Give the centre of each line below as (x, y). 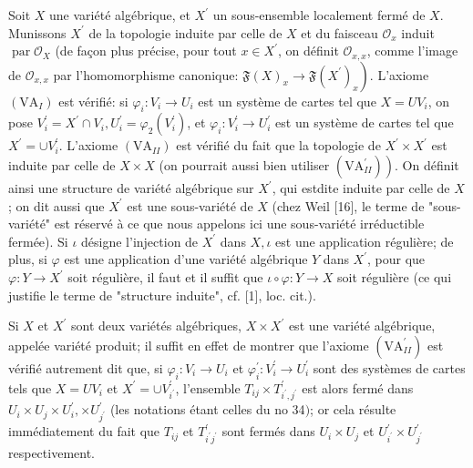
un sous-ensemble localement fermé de (319, 15)
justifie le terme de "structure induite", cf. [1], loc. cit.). (162, 295)
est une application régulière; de (365, 241)
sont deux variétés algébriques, (156, 326)
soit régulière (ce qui (395, 277)
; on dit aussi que (57, 205)
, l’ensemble (208, 387)
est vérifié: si (93, 101)
